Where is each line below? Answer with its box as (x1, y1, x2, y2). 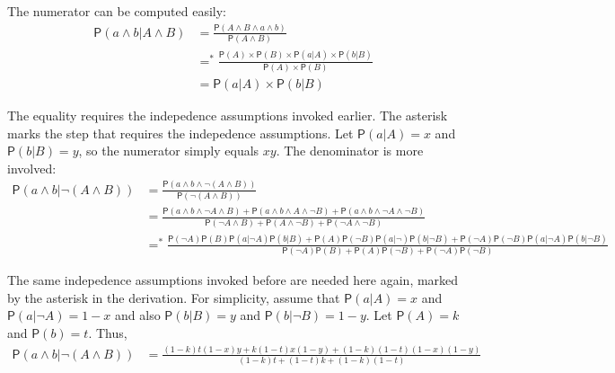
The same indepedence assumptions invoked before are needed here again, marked (7, 271, 459, 289)
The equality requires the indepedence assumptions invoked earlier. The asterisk (7, 105, 448, 124)
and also (115, 306, 161, 324)
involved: (7, 158, 57, 177)
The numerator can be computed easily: (7, 2, 226, 20)
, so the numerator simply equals (78, 141, 259, 160)
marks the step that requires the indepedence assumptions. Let (7, 123, 354, 142)
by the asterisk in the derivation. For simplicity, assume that (7, 288, 340, 306)
